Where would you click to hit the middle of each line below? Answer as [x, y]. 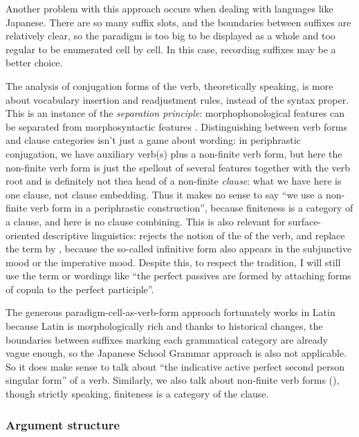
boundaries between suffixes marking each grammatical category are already [167, 339]
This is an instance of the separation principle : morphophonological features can [175, 113]
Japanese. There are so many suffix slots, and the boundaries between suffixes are [178, 22]
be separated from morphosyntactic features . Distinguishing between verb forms [177, 126]
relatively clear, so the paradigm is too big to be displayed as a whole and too [171, 36]
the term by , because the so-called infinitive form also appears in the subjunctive [179, 249]
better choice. [34, 63]
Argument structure [63, 424]
